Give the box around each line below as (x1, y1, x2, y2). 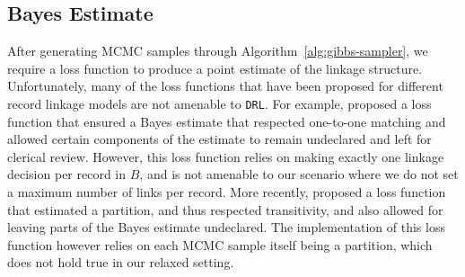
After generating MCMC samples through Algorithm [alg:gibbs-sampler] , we (7, 41, 428, 60)
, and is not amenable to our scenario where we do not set (139, 165, 459, 183)
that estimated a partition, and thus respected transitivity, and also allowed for (7, 200, 443, 219)
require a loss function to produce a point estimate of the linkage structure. (7, 58, 423, 77)
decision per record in (7, 165, 127, 183)
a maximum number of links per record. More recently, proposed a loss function (7, 183, 446, 201)
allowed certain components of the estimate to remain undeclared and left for (7, 130, 432, 148)
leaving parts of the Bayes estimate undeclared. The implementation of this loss (7, 218, 445, 237)
